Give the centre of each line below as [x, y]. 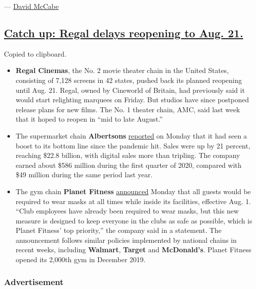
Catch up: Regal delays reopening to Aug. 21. [124, 33]
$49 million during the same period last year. [84, 175]
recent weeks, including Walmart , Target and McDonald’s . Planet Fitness [133, 250]
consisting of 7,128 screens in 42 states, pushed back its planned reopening [129, 80]
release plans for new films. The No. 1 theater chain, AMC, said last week [128, 109]
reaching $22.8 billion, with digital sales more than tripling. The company [128, 155]
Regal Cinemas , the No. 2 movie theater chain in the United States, [122, 70]
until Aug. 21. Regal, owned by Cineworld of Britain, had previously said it [130, 90]
